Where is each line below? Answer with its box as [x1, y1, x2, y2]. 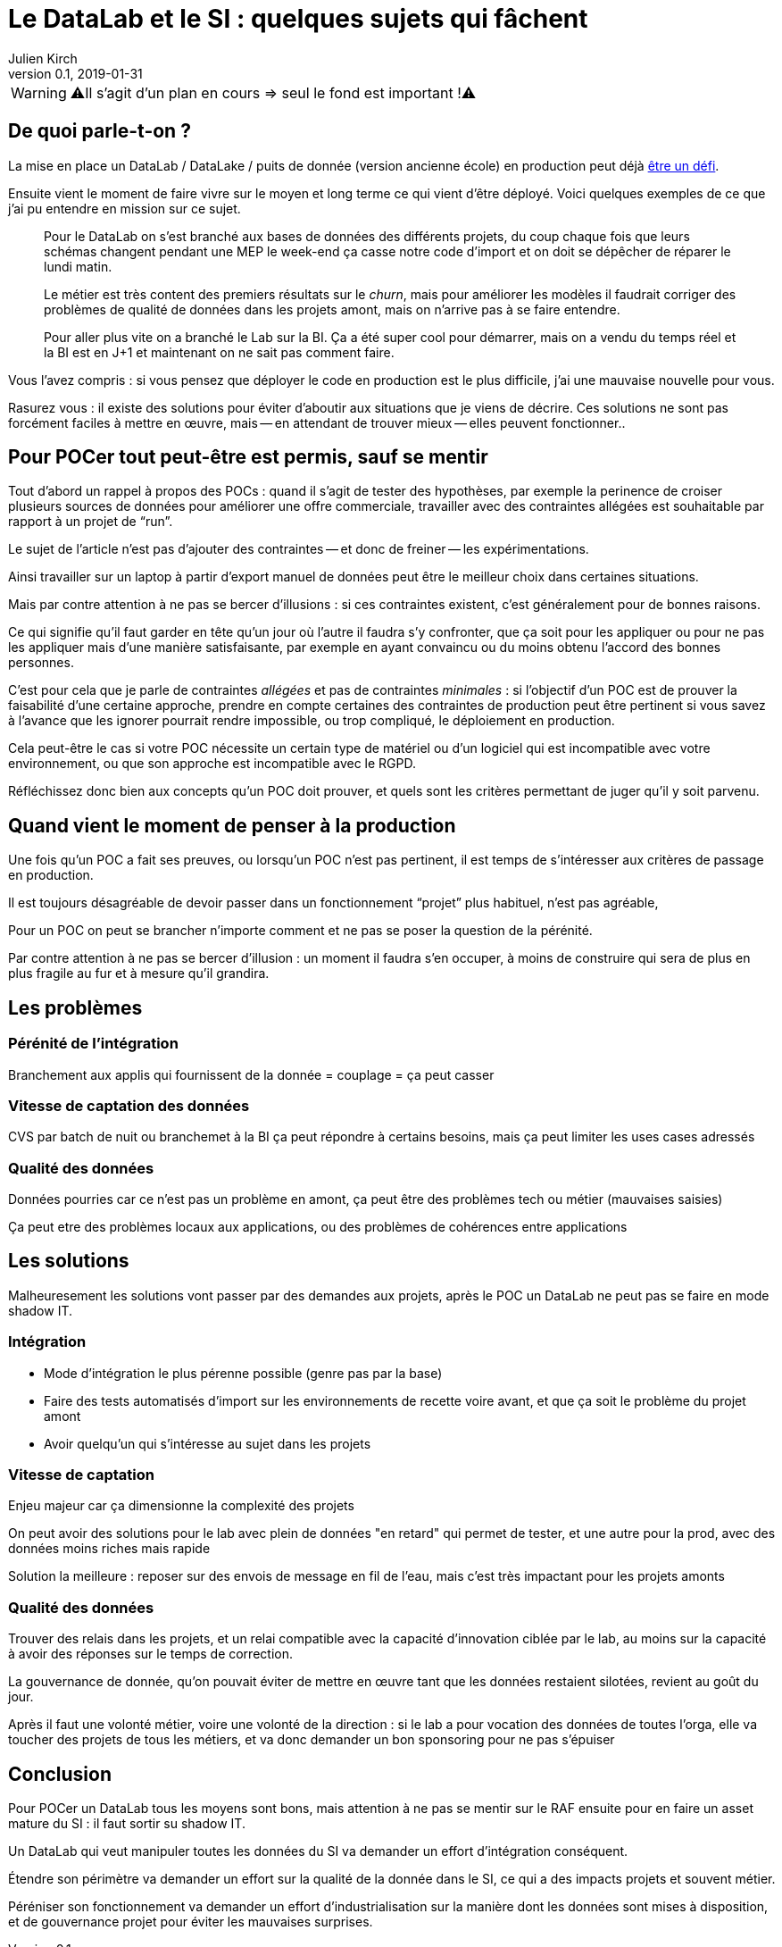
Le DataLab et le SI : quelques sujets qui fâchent [8, 4, 588, 34]
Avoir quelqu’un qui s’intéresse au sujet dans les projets [44, 1435, 371, 1451]
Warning [11, 83, 67, 102]
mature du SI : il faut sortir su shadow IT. [8, 1815, 245, 1831]
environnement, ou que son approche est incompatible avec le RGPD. [8, 756, 416, 772]
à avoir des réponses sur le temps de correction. [8, 1646, 293, 1662]
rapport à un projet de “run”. [8, 514, 173, 530]
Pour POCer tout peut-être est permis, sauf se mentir [8, 446, 488, 469]
